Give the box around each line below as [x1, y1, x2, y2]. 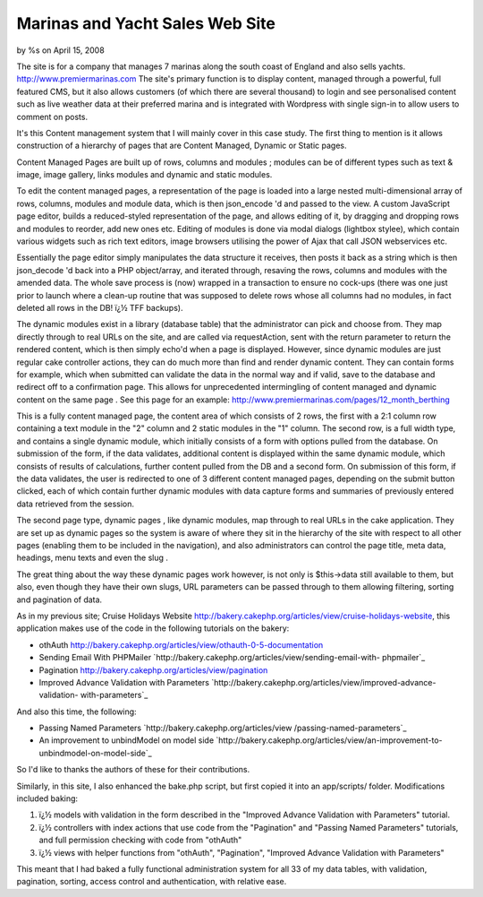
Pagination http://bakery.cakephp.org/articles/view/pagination [38, 664, 268, 676]
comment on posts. [16, 111, 89, 122]
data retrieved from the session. [16, 498, 134, 509]
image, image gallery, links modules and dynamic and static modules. [16, 169, 273, 180]
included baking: [16, 793, 79, 804]
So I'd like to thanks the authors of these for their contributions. [16, 764, 250, 775]
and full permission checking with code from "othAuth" [38, 834, 242, 846]
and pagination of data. [16, 594, 103, 605]
